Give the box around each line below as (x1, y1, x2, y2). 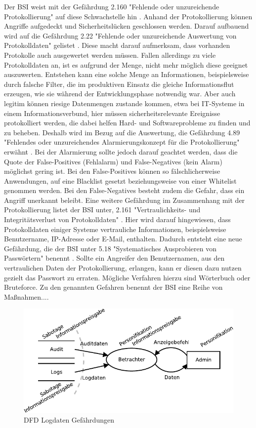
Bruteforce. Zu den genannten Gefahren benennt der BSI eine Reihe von (4, 282, 223, 292)
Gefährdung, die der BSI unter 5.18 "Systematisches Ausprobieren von (4, 243, 216, 253)
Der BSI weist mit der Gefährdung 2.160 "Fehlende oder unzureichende (4, 1, 219, 11)
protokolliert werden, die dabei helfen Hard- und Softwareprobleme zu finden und (4, 117, 251, 128)
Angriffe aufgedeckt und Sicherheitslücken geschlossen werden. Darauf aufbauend (4, 21, 249, 31)
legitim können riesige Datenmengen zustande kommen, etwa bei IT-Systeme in (4, 98, 245, 108)
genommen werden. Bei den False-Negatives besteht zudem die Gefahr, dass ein (4, 185, 245, 195)
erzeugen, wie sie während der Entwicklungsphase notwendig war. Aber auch (4, 88, 236, 99)
